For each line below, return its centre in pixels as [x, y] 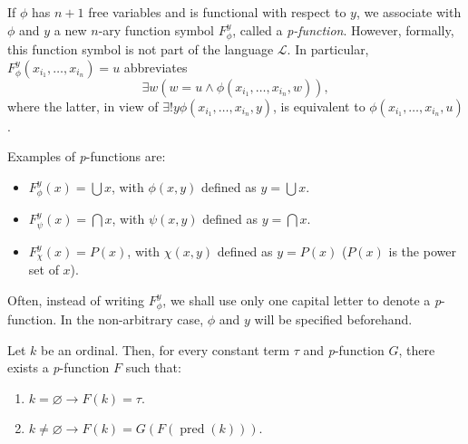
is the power [422, 251]
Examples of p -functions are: [87, 156]
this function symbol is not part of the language [141, 49]
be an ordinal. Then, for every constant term [166, 349]
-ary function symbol [156, 29]
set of [44, 270]
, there [417, 349]
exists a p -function [58, 367]
